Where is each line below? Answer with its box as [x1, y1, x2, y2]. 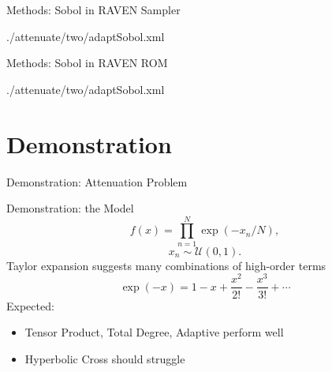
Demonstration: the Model [6, 200, 134, 216]
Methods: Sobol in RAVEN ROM [6, 54, 168, 71]
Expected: [6, 297, 54, 314]
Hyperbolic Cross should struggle [24, 350, 185, 366]
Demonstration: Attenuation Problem [6, 173, 188, 190]
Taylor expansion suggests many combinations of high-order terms [6, 257, 326, 273]
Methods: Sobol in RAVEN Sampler [6, 2, 181, 17]
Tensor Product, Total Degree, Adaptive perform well [24, 324, 284, 340]
